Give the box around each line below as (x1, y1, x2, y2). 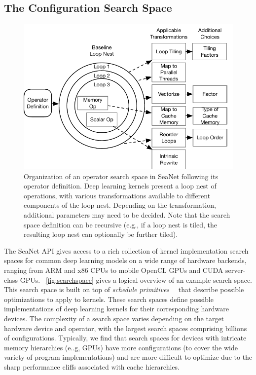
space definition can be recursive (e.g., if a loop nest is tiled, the (24, 219, 217, 229)
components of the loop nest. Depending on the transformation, (24, 200, 216, 210)
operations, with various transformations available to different (24, 190, 211, 200)
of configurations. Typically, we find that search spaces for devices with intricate (4, 333, 247, 343)
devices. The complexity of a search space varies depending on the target (4, 313, 224, 323)
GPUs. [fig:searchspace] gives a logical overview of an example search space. (20, 274, 253, 285)
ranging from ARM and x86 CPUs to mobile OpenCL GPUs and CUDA (4, 264, 223, 275)
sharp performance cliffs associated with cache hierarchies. (4, 361, 180, 372)
